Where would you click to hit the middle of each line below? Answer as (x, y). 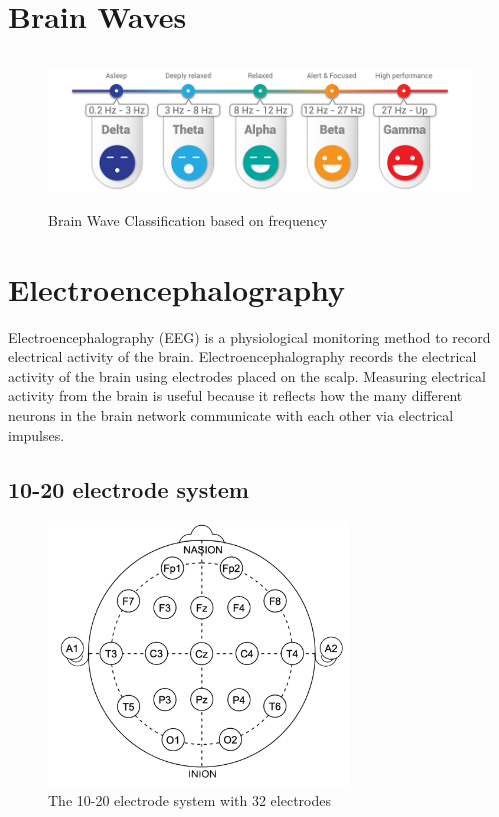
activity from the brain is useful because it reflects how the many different (235, 395)
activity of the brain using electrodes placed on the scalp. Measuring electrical (247, 375)
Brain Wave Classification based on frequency (188, 219)
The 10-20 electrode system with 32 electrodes (189, 799)
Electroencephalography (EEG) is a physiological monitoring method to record (249, 336)
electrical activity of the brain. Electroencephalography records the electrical (242, 356)
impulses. (36, 434)
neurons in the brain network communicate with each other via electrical (231, 414)
